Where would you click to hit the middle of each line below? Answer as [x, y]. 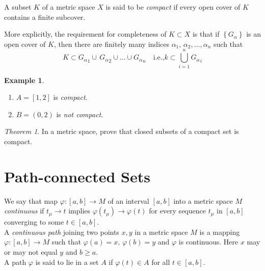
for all [161, 262]
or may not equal [31, 251]
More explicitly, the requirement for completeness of [85, 34]
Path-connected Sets [77, 176]
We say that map [31, 200]
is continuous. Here [208, 242]
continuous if [24, 211]
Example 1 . [24, 80]
